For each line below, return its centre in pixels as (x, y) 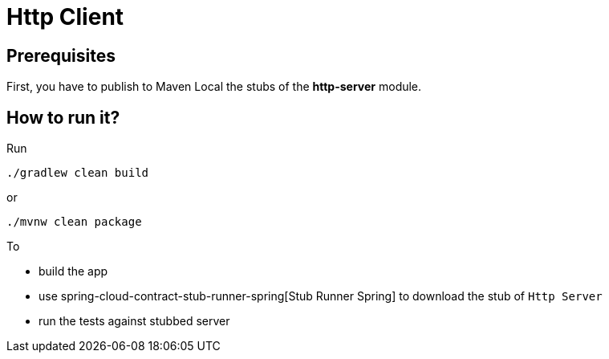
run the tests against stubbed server (134, 321)
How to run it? (63, 117)
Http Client (65, 17)
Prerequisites (61, 55)
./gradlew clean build (78, 173)
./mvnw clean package (74, 222)
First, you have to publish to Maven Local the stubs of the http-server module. (214, 87)
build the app (73, 271)
